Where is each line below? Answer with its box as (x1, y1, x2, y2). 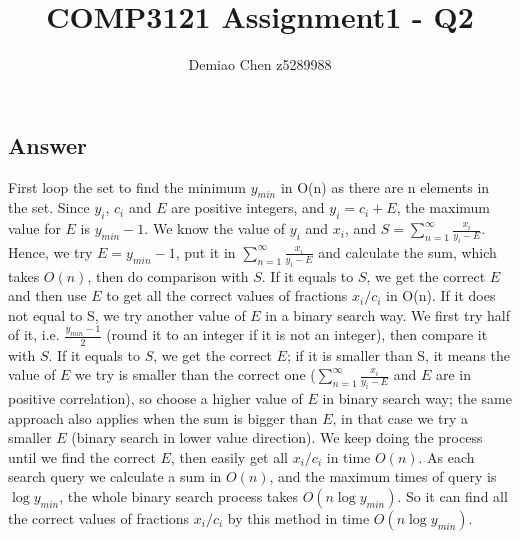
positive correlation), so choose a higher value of (8, 387, 303, 408)
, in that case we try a (332, 407, 468, 428)
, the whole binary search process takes (59, 485, 298, 506)
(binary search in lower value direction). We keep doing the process (71, 427, 483, 448)
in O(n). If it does (386, 285, 496, 306)
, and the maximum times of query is (269, 466, 497, 487)
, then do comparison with (87, 265, 249, 286)
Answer (8, 129, 88, 160)
